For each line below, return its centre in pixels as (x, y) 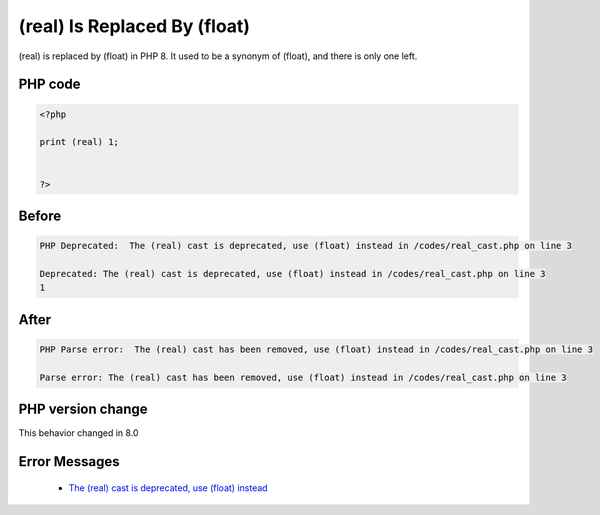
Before (40, 215)
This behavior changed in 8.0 (78, 433)
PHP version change (83, 409)
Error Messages (69, 461)
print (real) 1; (79, 142)
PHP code (49, 84)
